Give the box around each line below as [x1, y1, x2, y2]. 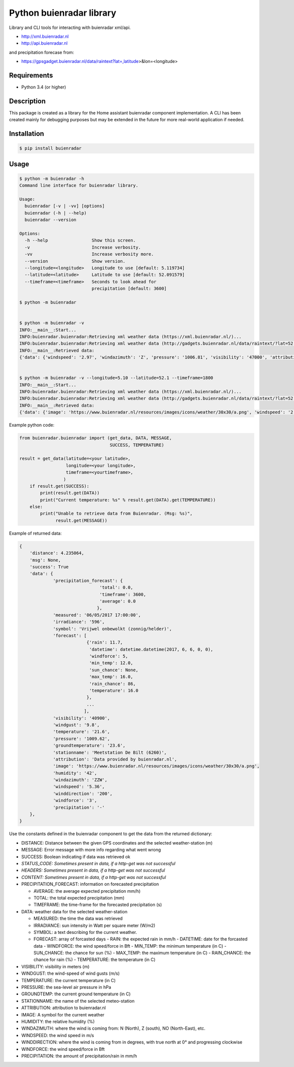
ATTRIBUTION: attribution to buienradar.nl [21, 1005, 106, 1011]
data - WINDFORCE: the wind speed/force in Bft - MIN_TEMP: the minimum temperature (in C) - [33, 943, 226, 949]
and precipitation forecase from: [9, 49, 74, 55]
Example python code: [9, 422, 55, 428]
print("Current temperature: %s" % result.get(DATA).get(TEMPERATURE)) [40, 497, 216, 503]
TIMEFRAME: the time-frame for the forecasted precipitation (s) [33, 902, 162, 908]
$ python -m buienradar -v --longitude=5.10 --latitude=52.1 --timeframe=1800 [19, 375, 213, 381]
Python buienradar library [9, 7, 117, 18]
